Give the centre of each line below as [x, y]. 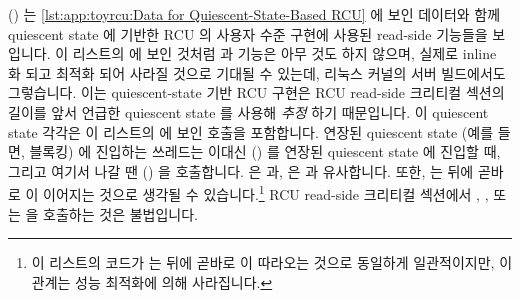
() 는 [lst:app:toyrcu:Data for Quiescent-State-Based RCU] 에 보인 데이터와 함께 [254, 14]
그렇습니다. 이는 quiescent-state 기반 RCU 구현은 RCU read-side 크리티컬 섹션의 [256, 92]
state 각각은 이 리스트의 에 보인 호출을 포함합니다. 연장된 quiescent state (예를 [251, 131]
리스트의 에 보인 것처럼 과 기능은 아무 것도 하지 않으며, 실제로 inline [284, 53]
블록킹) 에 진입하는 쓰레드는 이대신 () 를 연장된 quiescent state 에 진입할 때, [265, 151]
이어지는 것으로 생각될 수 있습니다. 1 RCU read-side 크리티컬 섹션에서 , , [266, 192]
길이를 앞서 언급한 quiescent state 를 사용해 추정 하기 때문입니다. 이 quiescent [248, 111]
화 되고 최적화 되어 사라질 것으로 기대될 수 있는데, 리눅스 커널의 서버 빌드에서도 [257, 72]
